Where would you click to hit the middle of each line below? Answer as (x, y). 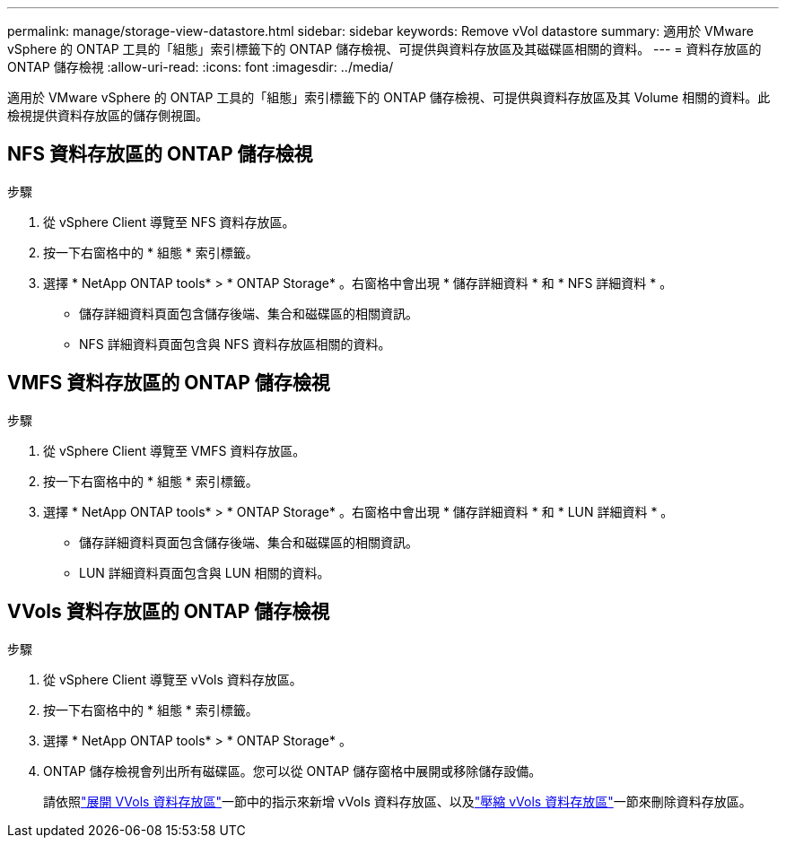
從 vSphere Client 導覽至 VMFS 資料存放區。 (175, 450)
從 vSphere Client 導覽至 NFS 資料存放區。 (169, 222)
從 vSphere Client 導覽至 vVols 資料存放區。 (173, 679)
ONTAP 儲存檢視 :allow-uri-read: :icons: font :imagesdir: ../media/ (201, 67)
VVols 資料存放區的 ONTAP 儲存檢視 (169, 612)
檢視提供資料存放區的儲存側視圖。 (108, 115)
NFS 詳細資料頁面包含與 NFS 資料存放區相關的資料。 (235, 344)
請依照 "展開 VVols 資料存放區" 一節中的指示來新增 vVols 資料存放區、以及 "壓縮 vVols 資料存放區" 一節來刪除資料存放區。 (397, 801)
